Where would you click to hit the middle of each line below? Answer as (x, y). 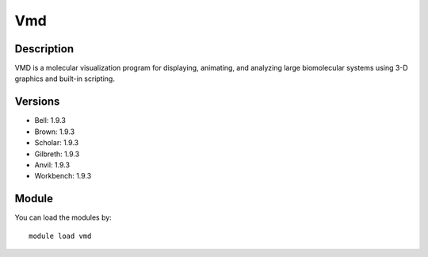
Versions (37, 102)
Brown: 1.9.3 (55, 132)
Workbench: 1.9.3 (63, 176)
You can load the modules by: (63, 217)
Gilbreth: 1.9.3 (57, 154)
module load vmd (60, 236)
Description (44, 49)
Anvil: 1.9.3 (52, 165)
